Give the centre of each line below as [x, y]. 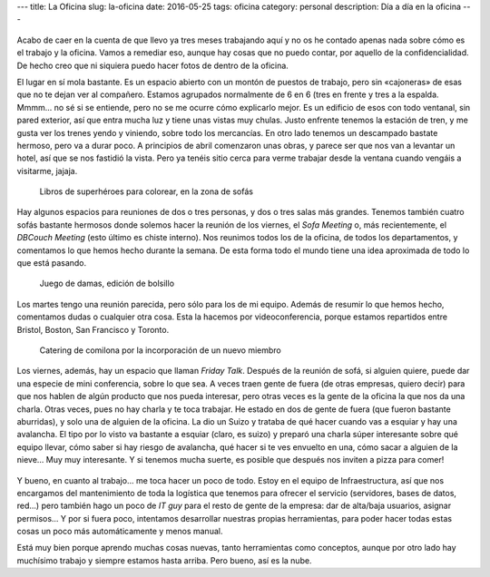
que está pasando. [52, 263]
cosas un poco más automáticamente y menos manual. [120, 532]
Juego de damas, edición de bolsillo [107, 284]
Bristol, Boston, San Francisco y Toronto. [93, 329]
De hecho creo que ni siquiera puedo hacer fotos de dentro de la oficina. [153, 65]
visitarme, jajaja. [47, 171]
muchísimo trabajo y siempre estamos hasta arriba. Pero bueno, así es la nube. [164, 560]
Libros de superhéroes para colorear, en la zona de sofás [147, 191]
